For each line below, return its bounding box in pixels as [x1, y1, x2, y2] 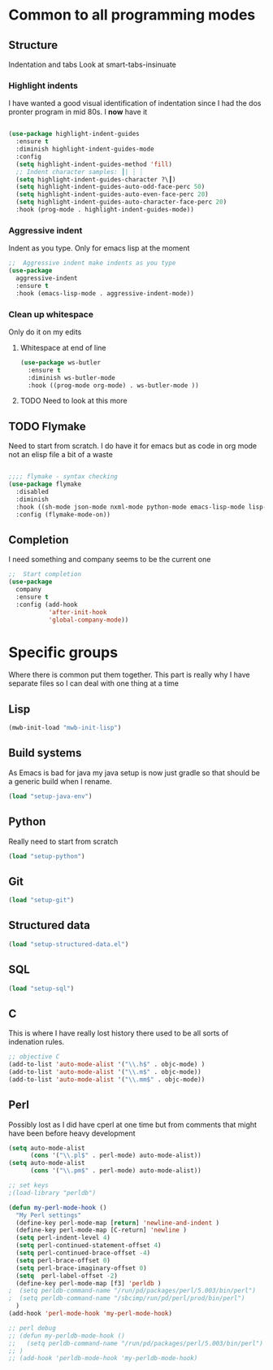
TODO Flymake [8, 419, 87, 433]
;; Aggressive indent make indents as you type [8, 259, 176, 268]
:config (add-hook [15, 600, 79, 609]
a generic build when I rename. [8, 776, 112, 786]
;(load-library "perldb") [8, 1189, 96, 1197]
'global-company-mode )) [48, 616, 129, 624]
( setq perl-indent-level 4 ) [15, 1234, 111, 1242]
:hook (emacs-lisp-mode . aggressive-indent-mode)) [15, 289, 195, 298]
